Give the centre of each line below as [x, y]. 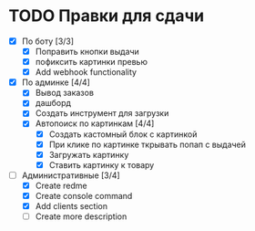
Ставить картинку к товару [102, 164]
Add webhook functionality [86, 72]
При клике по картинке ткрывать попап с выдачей [148, 144]
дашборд [53, 103]
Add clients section [71, 205]
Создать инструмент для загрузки [102, 113]
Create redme [61, 185]
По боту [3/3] [48, 41]
